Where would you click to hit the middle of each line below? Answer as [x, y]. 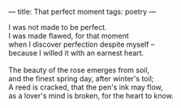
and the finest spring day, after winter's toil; [81, 79]
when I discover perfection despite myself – [82, 44]
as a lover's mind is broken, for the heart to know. [91, 96]
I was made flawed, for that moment [69, 36]
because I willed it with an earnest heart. [76, 53]
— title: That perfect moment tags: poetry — [82, 12]
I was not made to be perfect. [58, 27]
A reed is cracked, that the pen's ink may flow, [86, 87]
